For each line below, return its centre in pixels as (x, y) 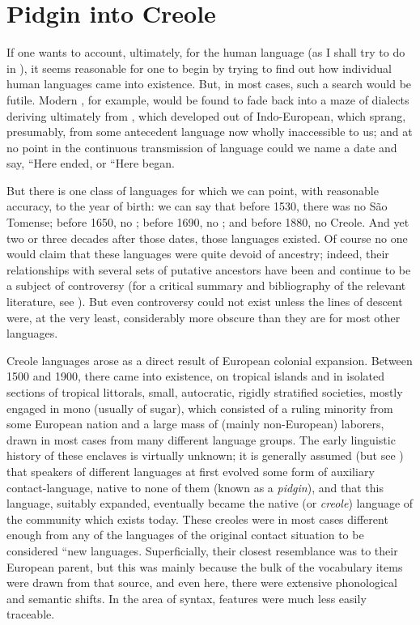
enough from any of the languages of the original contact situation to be (185, 535)
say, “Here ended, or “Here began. (91, 163)
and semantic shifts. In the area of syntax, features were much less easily (187, 598)
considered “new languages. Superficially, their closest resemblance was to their (202, 550)
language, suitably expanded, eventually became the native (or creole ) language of (210, 503)
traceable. (31, 614)
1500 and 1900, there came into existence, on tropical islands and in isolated (196, 376)
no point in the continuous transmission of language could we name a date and (202, 147)
